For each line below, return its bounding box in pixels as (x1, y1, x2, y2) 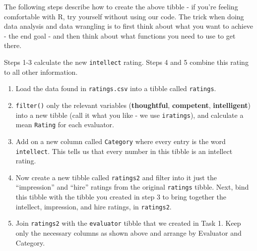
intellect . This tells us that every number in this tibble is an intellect (15, 146, 233, 156)
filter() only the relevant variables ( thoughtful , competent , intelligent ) (15, 100, 251, 110)
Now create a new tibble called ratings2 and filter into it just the (15, 172, 217, 182)
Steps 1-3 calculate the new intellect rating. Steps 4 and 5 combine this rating (4, 56, 249, 67)
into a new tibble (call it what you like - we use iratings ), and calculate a (15, 109, 244, 120)
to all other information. (4, 66, 78, 77)
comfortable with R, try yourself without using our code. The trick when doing (4, 11, 244, 21)
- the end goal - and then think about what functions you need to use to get (4, 30, 236, 41)
